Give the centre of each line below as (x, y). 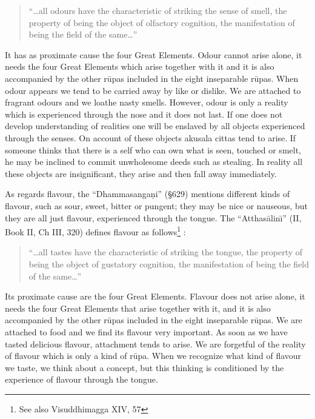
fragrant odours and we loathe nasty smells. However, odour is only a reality (147, 102)
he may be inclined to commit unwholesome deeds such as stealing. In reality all (154, 162)
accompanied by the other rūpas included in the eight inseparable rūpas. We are (154, 320)
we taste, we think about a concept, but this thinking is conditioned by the (144, 367)
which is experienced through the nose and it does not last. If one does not (144, 114)
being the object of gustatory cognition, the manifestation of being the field (169, 263)
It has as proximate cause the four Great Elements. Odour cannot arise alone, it (154, 54)
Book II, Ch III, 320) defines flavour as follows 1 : (95, 231)
